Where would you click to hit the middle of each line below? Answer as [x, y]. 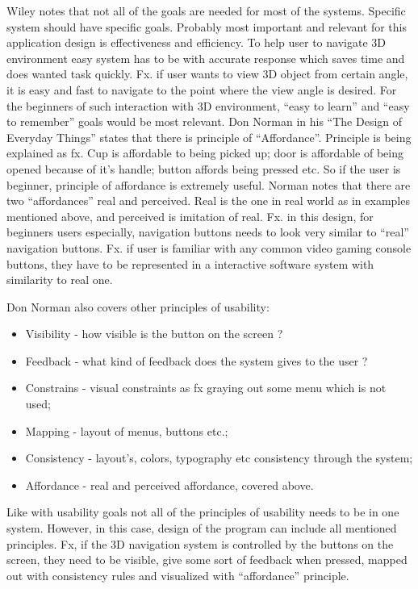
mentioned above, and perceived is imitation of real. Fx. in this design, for [190, 216]
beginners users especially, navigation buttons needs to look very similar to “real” [208, 232]
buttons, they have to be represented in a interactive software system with [190, 263]
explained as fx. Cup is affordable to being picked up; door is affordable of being [205, 153]
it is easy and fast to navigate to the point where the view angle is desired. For [202, 89]
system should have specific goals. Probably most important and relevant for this [207, 26]
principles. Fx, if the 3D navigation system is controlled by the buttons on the [200, 543]
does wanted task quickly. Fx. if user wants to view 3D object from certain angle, [207, 74]
